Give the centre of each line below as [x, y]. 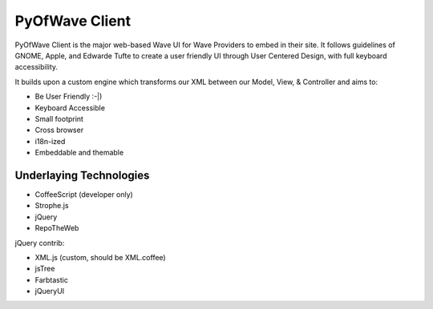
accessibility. [36, 67]
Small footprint [59, 118]
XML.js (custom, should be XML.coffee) [100, 257]
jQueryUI [50, 291]
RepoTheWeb [57, 228]
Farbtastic [51, 279]
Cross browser [59, 130]
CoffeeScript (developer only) [84, 194]
